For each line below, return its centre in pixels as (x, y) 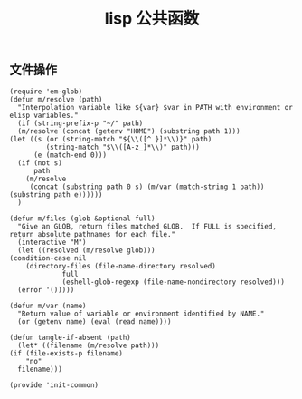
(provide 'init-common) (54, 385)
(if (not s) (40, 163)
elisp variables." (44, 115)
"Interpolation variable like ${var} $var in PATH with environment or (156, 107)
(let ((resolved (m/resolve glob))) (86, 250)
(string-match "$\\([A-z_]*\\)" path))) (123, 147)
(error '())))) (46, 290)
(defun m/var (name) (48, 306)
